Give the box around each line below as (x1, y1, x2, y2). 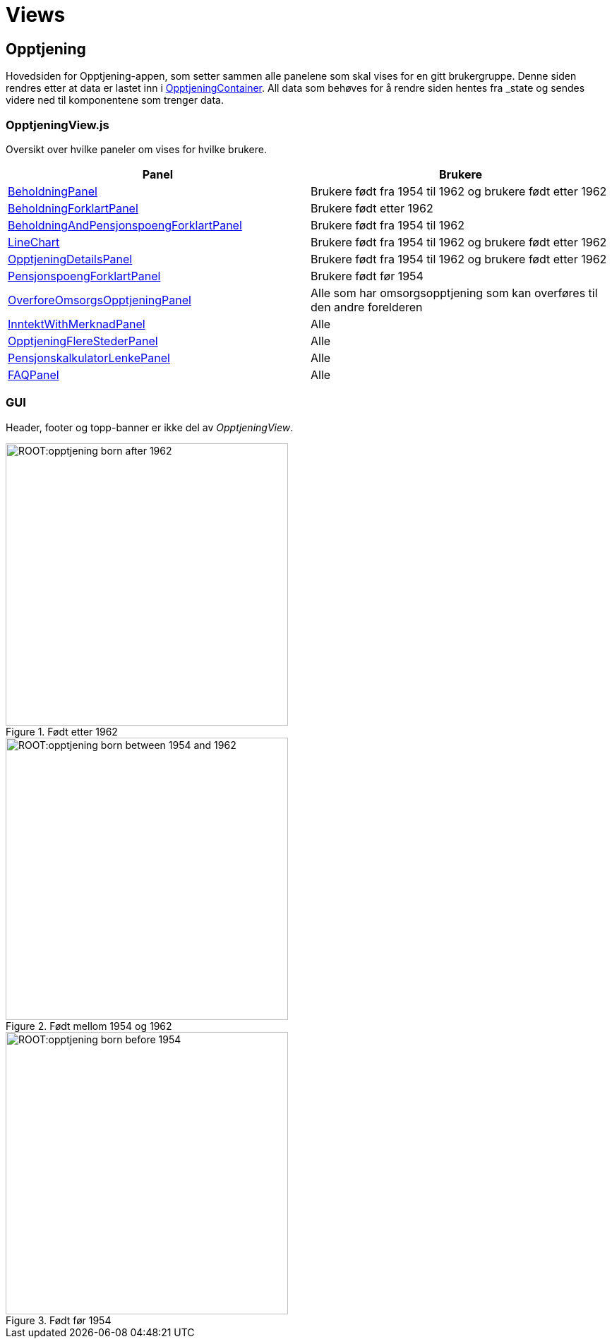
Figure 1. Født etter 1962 (6, 725, 118, 738)
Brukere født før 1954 (311, 268, 424, 283)
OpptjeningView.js (6, 117, 109, 132)
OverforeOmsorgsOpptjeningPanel (8, 292, 191, 307)
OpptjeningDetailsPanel (8, 251, 133, 266)
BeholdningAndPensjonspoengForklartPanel (8, 217, 242, 232)
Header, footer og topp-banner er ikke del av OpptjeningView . (6, 421, 294, 433)
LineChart (8, 234, 60, 249)
